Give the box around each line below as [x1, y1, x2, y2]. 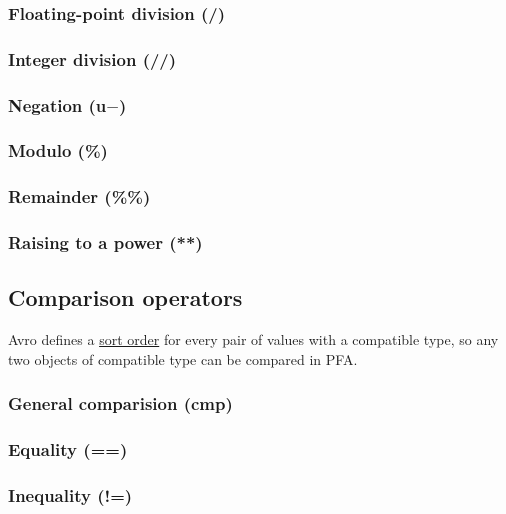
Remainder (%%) [8, 184, 151, 209]
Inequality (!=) [8, 483, 133, 508]
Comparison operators [8, 282, 243, 313]
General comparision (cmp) [8, 391, 233, 416]
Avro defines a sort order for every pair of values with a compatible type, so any [8, 329, 499, 350]
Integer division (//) [8, 46, 177, 71]
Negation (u [8, 92, 107, 117]
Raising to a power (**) [8, 230, 203, 255]
